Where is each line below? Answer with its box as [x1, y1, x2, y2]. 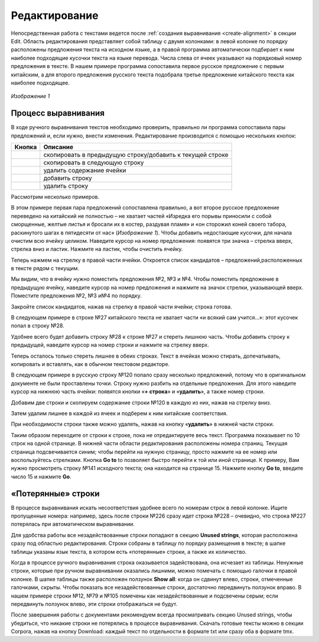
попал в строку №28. [11, 322, 64, 329]
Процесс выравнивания [11, 108, 105, 118]
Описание [43, 143, 74, 151]
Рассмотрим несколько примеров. [11, 193, 100, 200]
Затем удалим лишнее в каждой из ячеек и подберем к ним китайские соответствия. [11, 409, 228, 417]
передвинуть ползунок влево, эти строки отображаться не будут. [11, 600, 178, 607]
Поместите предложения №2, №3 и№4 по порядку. [11, 292, 142, 299]
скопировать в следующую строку [43, 158, 144, 166]
